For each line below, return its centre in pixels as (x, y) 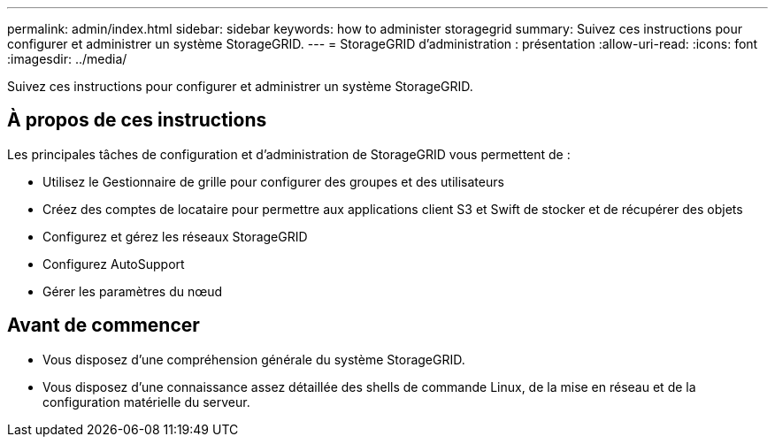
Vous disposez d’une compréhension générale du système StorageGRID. (254, 359)
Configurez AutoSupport (114, 264)
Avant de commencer (104, 325)
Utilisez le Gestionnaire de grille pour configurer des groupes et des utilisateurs (273, 181)
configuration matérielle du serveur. (146, 402)
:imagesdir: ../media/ (67, 59)
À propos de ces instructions (137, 120)
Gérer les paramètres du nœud (133, 291)
